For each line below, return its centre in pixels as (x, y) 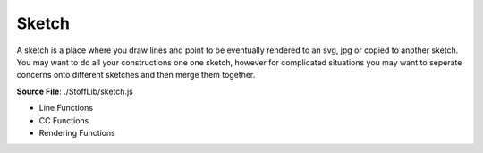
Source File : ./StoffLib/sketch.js (75, 91)
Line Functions (66, 108)
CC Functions (64, 120)
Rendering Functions (77, 132)
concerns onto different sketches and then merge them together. (136, 75)
